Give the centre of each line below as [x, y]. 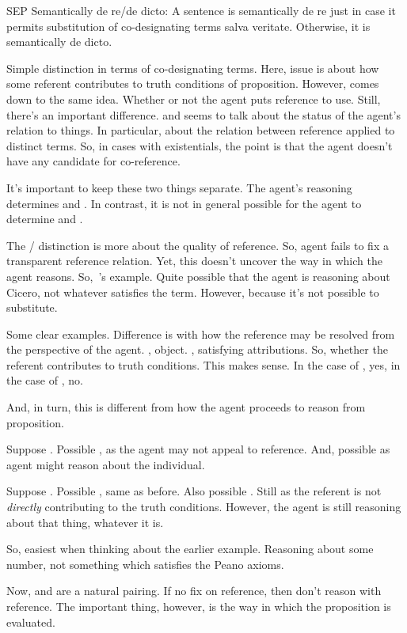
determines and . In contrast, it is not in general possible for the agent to [184, 203]
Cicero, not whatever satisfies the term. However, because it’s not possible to [193, 292]
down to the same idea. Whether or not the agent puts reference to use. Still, [194, 99]
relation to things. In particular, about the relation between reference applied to [201, 130]
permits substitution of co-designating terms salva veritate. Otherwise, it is [188, 26]
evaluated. [31, 622]
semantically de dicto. [59, 42]
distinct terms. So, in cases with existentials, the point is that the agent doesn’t [200, 145]
